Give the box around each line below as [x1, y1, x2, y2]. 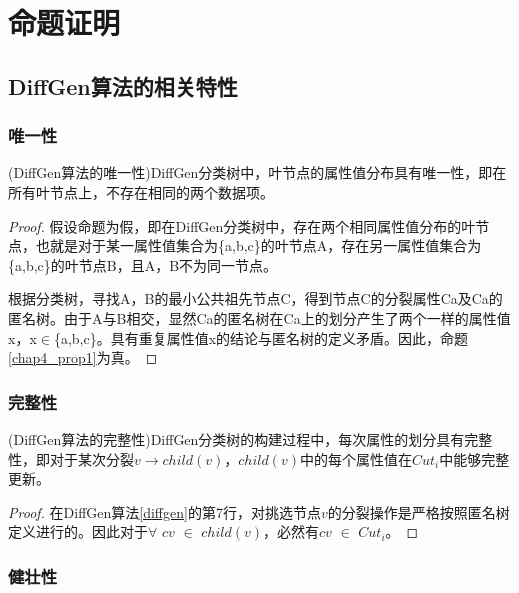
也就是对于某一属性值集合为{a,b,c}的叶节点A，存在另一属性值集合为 [35, 235, 482, 256]
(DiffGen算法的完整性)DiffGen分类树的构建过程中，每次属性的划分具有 [8, 428, 465, 449]
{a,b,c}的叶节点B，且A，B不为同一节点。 [8, 254, 278, 275]
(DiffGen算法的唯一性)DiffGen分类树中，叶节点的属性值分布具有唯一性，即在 [8, 162, 507, 183]
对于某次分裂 [49, 448, 134, 469]
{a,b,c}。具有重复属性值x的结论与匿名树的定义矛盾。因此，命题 [53, 327, 469, 348]
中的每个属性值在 [299, 448, 412, 469]
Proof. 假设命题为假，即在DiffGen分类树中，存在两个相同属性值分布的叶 [8, 215, 476, 236]
